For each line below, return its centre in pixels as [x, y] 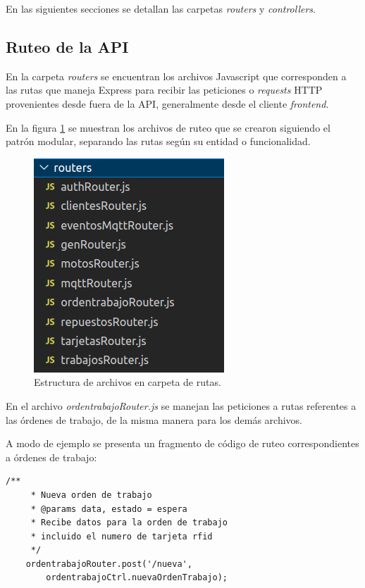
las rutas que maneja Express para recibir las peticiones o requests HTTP [164, 90]
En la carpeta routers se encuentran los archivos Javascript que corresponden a [176, 76]
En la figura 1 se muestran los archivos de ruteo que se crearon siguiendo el [168, 127]
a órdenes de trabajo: [51, 457]
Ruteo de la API [67, 46]
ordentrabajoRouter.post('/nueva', [109, 564]
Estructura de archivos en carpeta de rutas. [128, 382]
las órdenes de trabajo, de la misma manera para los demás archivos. [154, 419]
